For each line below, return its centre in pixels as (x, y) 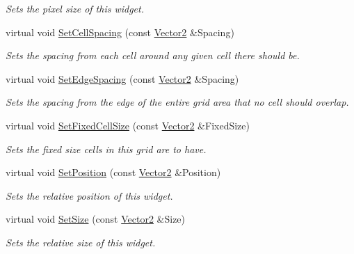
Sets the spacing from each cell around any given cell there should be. (153, 55)
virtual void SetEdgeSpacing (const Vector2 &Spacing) (122, 78)
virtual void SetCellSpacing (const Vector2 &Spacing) (120, 32)
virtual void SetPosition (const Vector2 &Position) (113, 172)
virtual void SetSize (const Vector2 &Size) (96, 219)
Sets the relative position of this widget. (89, 195)
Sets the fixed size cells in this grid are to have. (106, 149)
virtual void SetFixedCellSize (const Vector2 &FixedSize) (128, 125)
